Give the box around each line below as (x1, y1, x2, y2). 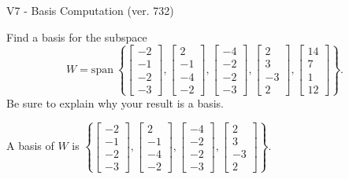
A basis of (6, 137, 54, 154)
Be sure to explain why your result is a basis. (6, 94, 225, 111)
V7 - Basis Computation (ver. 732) (6, 2, 174, 18)
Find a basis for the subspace (6, 28, 147, 45)
